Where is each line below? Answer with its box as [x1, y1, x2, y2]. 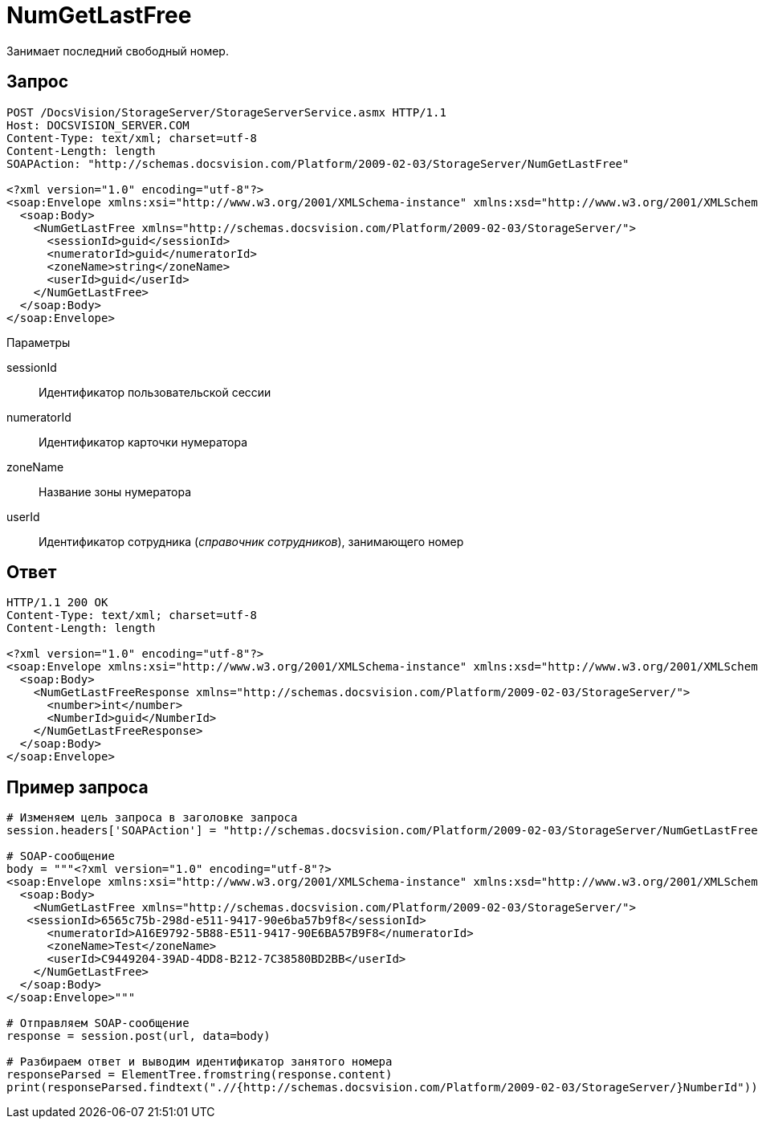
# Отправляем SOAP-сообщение [6, 1017, 189, 1030]
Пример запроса [6, 776, 149, 797]
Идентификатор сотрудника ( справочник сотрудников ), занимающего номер [39, 534, 464, 548]
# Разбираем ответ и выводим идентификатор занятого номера [6, 1055, 393, 1069]
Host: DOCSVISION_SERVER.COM [6, 118, 189, 132]
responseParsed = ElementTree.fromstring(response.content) [6, 1068, 393, 1082]
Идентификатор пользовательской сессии [39, 385, 271, 399]
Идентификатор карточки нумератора [39, 434, 248, 449]
